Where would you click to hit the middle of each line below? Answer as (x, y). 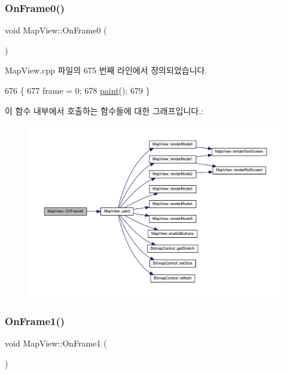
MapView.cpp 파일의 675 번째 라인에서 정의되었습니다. (106, 70)
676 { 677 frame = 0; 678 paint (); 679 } (77, 90)
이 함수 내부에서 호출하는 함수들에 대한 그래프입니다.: (104, 110)
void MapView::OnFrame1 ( (56, 343)
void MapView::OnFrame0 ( (56, 30)
